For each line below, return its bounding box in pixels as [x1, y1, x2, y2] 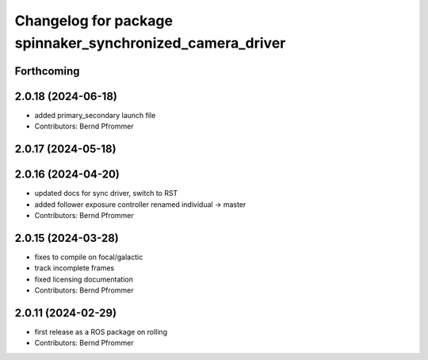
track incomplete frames [34, 263, 115, 273]
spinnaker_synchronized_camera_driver [14, 34, 286, 52]
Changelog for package [14, 12, 174, 29]
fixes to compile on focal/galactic [34, 252, 143, 262]
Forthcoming [14, 64, 80, 78]
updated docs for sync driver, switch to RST [34, 189, 178, 198]
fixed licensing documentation [34, 274, 134, 284]
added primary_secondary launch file [34, 110, 156, 120]
